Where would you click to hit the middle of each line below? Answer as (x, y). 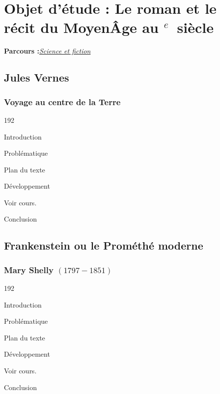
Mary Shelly (29, 269)
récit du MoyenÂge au (82, 27)
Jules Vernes (37, 77)
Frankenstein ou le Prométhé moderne (104, 245)
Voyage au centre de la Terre (62, 101)
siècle (195, 27)
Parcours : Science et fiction (47, 51)
